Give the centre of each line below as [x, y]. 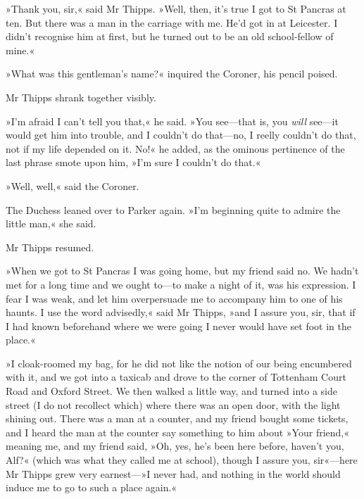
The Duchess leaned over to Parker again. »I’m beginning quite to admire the [173, 209]
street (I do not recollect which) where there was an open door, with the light [173, 404]
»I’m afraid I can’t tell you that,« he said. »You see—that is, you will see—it [172, 121]
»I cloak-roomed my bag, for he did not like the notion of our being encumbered [179, 363]
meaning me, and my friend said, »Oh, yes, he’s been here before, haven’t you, [175, 446]
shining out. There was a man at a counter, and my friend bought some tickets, [177, 418]
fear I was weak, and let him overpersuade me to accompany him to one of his [174, 298]
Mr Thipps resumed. [50, 247]
